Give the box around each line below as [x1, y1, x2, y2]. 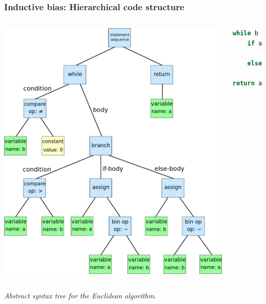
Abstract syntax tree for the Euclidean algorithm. [4, 290, 157, 300]
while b [232, 30, 258, 37]
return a [232, 80, 262, 87]
